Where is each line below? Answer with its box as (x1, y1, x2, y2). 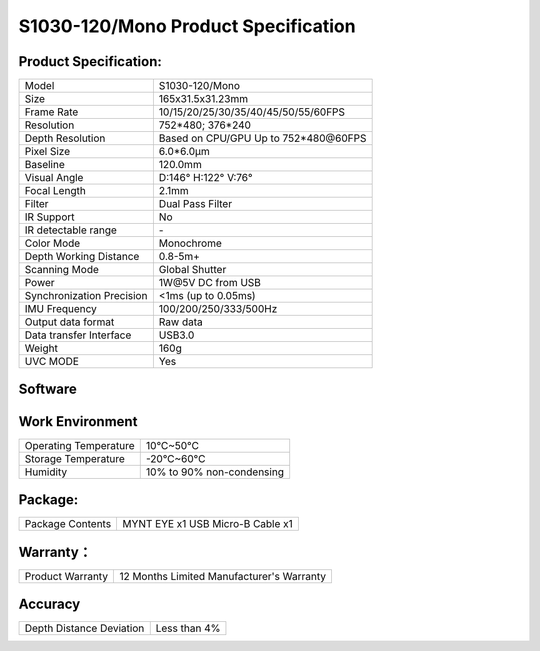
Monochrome (158, 236, 222, 250)
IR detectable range (24, 223, 117, 237)
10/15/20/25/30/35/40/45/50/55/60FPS (158, 105, 345, 119)
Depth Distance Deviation (24, 621, 145, 635)
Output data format (24, 315, 115, 329)
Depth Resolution (24, 131, 106, 145)
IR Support (24, 210, 75, 224)
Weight (24, 341, 59, 355)
